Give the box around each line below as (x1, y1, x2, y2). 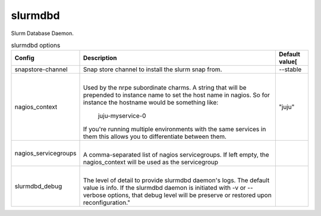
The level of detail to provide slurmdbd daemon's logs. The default (83, 176, 270, 185)
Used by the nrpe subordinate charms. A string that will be (83, 84, 247, 92)
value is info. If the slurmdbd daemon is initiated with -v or (83, 184, 246, 192)
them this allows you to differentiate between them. (83, 132, 227, 141)
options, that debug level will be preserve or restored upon (107, 191, 272, 199)
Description (83, 54, 117, 62)
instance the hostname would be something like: (83, 99, 219, 107)
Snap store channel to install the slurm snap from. (83, 65, 222, 74)
